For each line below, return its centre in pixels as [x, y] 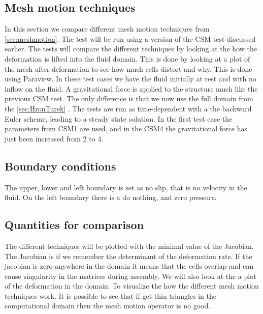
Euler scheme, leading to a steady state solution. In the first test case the [119, 118]
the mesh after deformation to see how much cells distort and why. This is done [128, 68]
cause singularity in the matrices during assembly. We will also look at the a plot [130, 276]
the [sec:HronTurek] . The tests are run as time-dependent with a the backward [128, 108]
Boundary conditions [60, 166]
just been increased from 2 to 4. [54, 138]
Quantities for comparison [74, 225]
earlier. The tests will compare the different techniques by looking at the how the [131, 49]
